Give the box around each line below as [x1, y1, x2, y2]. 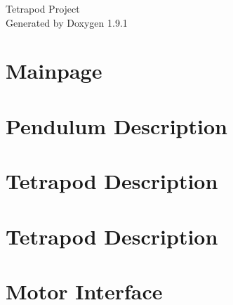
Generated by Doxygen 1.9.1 [6, 15, 128, 30]
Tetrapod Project [6, 1, 80, 15]
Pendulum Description [6, 111, 227, 140]
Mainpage [6, 56, 102, 85]
